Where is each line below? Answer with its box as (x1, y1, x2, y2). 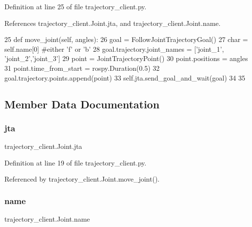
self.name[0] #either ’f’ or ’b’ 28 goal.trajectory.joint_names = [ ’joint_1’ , (4, 43, 224, 54)
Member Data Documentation (4, 96, 160, 111)
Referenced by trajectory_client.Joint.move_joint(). (4, 174, 160, 184)
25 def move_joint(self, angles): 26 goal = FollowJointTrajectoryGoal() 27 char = (4, 34, 248, 44)
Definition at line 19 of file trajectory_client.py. (4, 157, 147, 167)
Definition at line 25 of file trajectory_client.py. (4, 1, 147, 11)
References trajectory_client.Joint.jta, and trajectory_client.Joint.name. (4, 18, 221, 28)
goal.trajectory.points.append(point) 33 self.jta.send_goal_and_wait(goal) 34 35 (4, 72, 245, 83)
